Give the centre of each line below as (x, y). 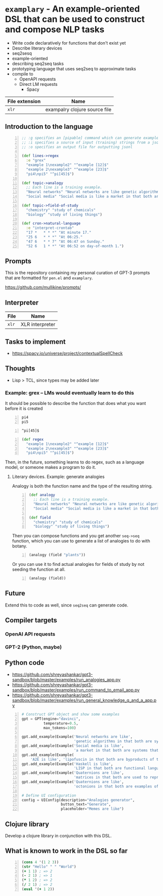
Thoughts (20, 369)
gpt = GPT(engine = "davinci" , (51, 719)
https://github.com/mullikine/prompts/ (43, 288)
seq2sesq (22, 53)
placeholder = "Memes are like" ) (92, 809)
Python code (25, 663)
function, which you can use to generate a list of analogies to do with (81, 541)
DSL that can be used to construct (75, 19)
